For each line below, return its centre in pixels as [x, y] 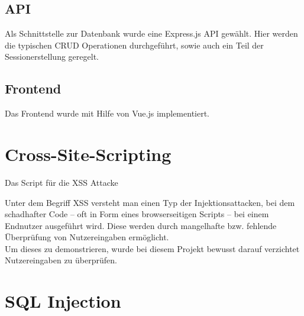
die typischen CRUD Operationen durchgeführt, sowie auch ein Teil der [134, 45]
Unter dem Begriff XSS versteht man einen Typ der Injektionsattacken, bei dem [150, 202]
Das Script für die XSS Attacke [62, 182]
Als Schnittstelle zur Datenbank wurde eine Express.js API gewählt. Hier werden [151, 33]
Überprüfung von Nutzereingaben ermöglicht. [87, 237]
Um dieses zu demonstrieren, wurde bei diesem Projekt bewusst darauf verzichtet [152, 248]
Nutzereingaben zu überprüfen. [61, 260]
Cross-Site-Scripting [88, 154]
